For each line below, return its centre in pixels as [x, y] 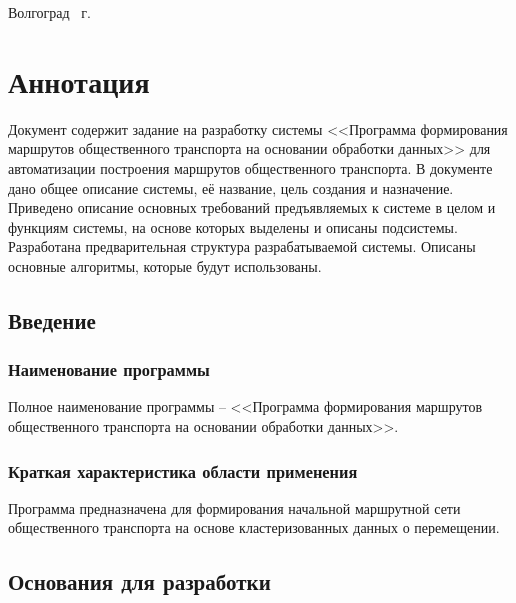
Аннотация [79, 80]
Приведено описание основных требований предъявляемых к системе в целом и [252, 207]
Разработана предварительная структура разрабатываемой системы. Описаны [242, 246]
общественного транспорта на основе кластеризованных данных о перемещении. [254, 527]
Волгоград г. [49, 12]
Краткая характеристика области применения [183, 470]
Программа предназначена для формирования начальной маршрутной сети [234, 507]
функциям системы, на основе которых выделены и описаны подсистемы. [233, 226]
